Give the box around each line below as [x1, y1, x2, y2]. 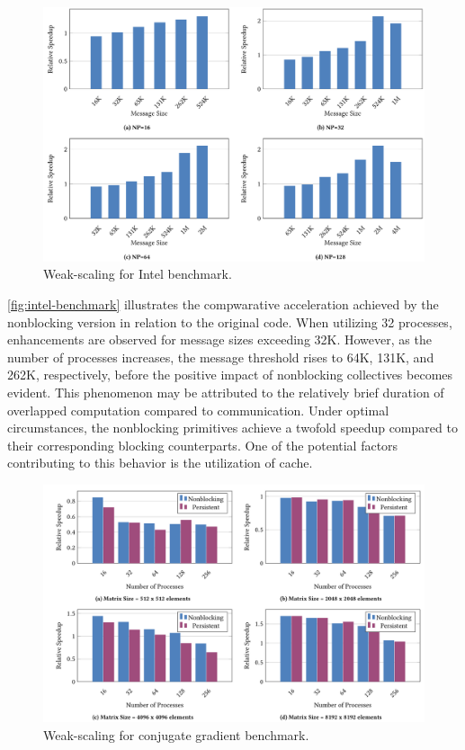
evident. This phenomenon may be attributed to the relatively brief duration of [7, 382, 444, 401]
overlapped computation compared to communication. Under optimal [7, 400, 389, 419]
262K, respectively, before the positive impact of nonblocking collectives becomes [7, 365, 453, 384]
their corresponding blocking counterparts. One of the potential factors [7, 435, 398, 454]
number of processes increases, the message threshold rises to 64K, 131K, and [7, 347, 434, 366]
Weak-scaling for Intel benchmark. [43, 264, 232, 283]
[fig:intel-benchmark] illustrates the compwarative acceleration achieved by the [7, 294, 439, 313]
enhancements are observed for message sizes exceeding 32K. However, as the [7, 330, 432, 349]
